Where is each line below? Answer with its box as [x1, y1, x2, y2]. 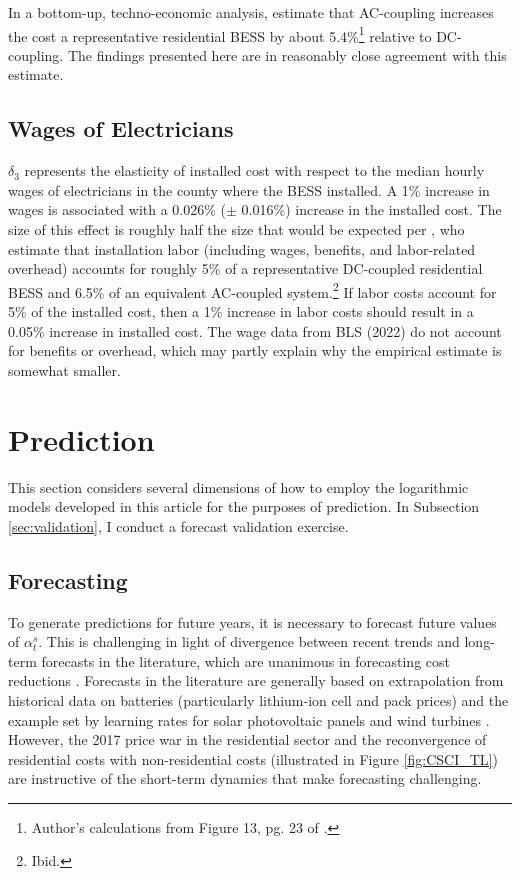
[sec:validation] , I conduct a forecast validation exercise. [8, 515, 349, 536]
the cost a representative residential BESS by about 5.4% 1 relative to [8, 22, 432, 46]
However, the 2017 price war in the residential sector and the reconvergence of [8, 729, 487, 750]
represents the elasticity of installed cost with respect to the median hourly [24, 160, 485, 181]
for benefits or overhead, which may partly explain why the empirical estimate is [8, 340, 502, 361]
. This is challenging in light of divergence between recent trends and [38, 631, 460, 652]
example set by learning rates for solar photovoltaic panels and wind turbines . [8, 709, 490, 730]
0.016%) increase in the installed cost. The [241, 199, 502, 220]
